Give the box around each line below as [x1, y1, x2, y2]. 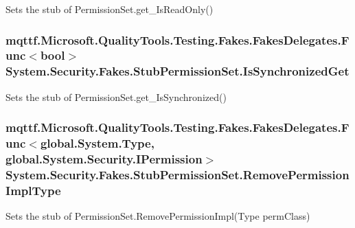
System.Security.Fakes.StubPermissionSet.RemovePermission [5, 166, 350, 183]
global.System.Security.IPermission [5, 150, 203, 168]
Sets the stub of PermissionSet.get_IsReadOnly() [5, 2, 214, 16]
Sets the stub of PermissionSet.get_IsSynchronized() [5, 89, 227, 104]
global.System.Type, [40, 135, 154, 152]
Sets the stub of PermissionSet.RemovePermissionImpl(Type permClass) [5, 209, 310, 223]
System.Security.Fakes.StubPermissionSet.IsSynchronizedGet [5, 62, 350, 80]
